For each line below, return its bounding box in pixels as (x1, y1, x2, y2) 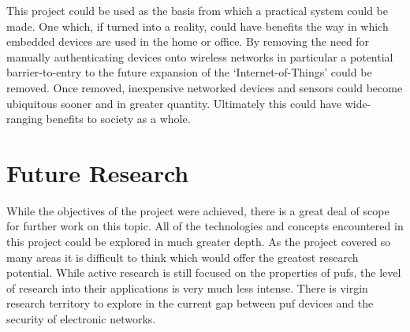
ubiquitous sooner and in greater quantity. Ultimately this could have (6, 95, 342, 111)
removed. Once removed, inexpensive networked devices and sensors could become (6, 79, 403, 95)
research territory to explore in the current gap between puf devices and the (6, 295, 374, 311)
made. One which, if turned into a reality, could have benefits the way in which (6, 17, 389, 34)
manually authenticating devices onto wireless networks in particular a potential (6, 48, 393, 65)
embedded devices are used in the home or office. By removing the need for (6, 33, 370, 50)
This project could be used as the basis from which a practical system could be (6, 2, 389, 18)
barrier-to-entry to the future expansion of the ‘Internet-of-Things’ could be (6, 64, 372, 80)
